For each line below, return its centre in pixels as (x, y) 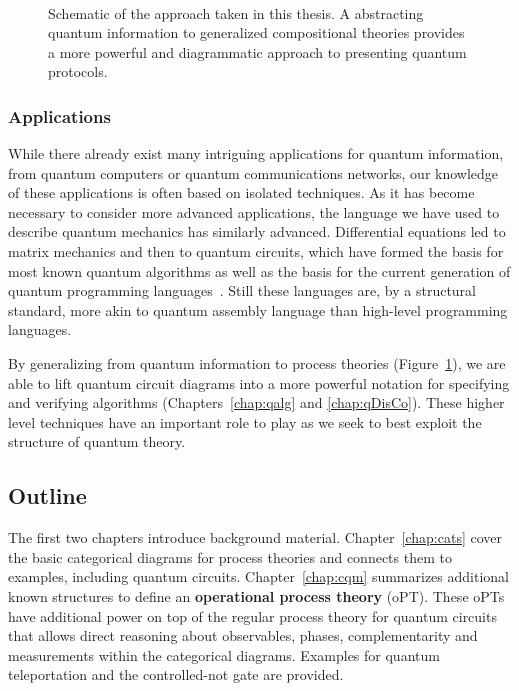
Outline (47, 495)
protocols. (78, 71)
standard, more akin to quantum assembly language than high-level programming (258, 309)
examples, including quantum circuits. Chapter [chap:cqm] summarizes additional (258, 576)
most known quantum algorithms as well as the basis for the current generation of (259, 270)
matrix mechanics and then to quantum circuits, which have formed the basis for (256, 251)
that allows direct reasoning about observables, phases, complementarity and (243, 635)
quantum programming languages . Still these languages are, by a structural (242, 290)
